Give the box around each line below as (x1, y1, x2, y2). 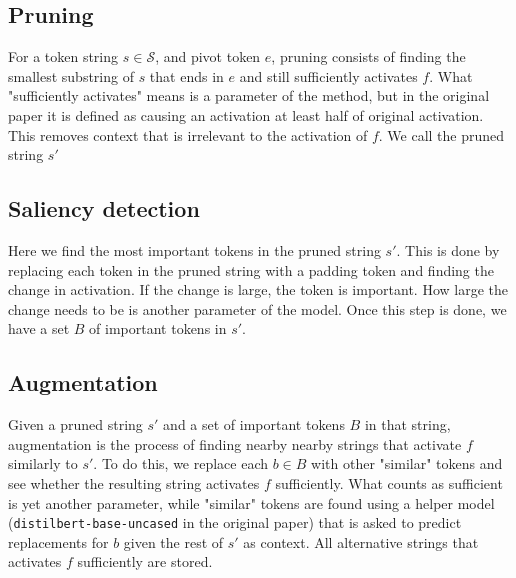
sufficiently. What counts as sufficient (275, 472, 503, 493)
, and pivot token (155, 46, 261, 67)
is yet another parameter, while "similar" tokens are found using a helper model (8, 492, 495, 513)
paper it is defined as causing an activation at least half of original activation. (8, 104, 484, 125)
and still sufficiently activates (239, 65, 418, 86)
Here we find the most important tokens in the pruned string (8, 239, 381, 260)
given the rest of (123, 531, 224, 552)
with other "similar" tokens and (311, 453, 503, 474)
